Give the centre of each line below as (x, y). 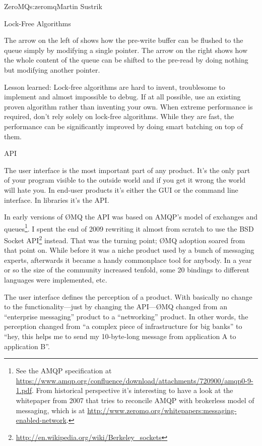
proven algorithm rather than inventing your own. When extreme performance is (128, 106)
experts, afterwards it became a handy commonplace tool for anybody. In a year (128, 260)
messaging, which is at (50, 410)
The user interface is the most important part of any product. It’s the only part (127, 170)
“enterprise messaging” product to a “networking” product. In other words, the (126, 316)
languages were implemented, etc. (56, 279)
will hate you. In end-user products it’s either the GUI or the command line (121, 189)
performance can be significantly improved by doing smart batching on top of (124, 126)
